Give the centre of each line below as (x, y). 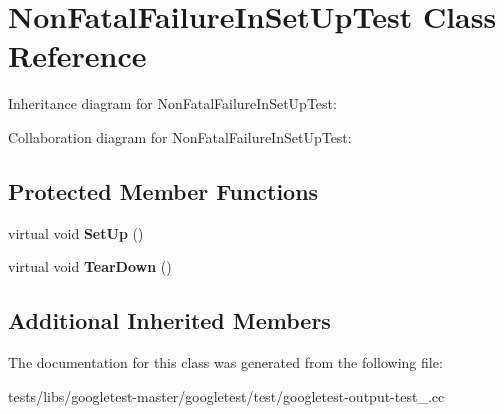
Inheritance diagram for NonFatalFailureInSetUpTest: (172, 103)
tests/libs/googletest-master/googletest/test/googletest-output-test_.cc (226, 395)
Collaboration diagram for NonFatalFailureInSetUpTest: (180, 136)
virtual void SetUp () (76, 232)
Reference (77, 55)
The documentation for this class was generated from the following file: (225, 362)
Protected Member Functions (163, 190)
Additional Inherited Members (169, 320)
